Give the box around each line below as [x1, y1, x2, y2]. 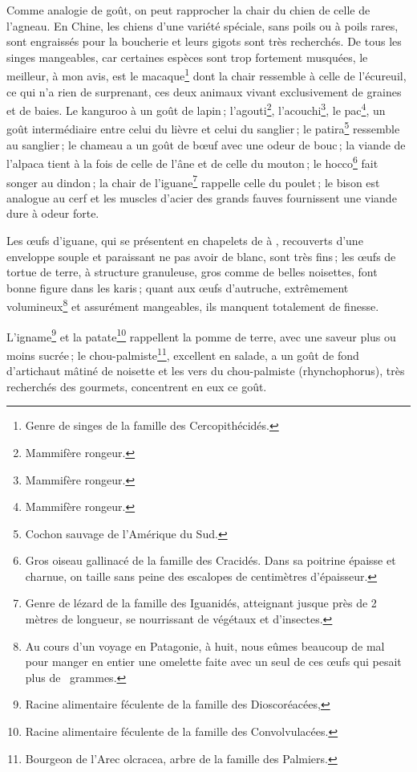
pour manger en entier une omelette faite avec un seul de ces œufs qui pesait [25, 653, 402, 670]
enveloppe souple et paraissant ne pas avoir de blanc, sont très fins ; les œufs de [6, 247, 396, 264]
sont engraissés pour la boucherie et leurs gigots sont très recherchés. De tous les [6, 33, 402, 50]
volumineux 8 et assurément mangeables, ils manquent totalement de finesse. [6, 296, 379, 315]
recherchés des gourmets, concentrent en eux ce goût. [6, 378, 267, 394]
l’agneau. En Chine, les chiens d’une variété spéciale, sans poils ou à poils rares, [6, 17, 399, 34]
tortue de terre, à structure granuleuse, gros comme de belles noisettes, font [6, 263, 378, 280]
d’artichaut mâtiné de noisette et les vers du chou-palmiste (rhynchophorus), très [6, 362, 405, 379]
